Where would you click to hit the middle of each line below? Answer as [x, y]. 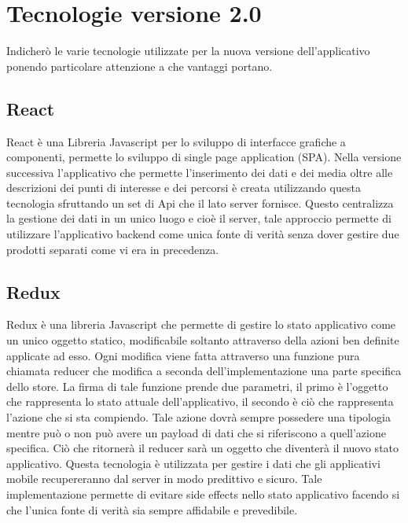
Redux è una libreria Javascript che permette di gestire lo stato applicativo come [201, 324]
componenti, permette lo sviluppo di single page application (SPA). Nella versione [204, 157]
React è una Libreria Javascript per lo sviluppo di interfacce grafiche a [176, 141]
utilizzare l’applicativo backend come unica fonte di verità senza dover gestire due [203, 234]
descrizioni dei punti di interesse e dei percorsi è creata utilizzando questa [184, 188]
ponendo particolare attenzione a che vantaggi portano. [140, 66]
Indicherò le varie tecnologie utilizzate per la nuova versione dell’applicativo [188, 51]
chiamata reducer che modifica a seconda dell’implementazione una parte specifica [204, 371]
